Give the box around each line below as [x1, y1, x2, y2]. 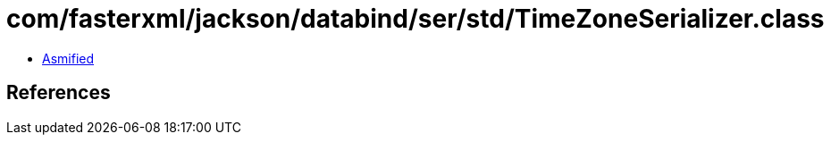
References [6, 81, 111, 104]
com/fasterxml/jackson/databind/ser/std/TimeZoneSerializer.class [6, 4, 825, 34]
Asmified [42, 50, 95, 66]
